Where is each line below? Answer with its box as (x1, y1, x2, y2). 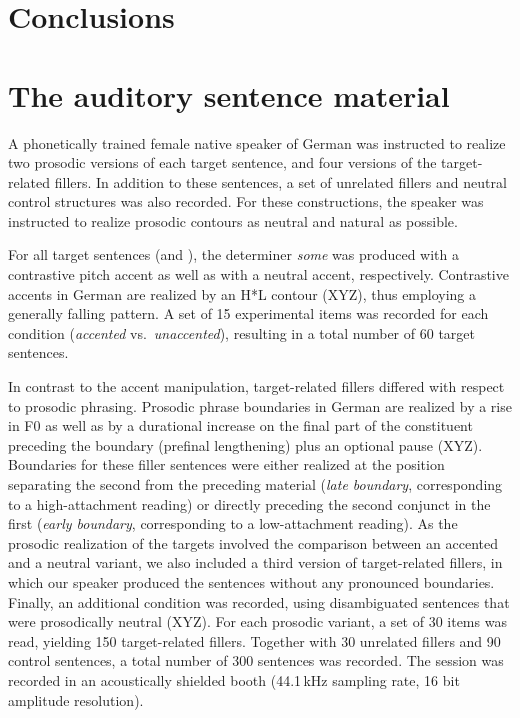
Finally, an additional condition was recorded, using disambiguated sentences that (8, 591, 510, 612)
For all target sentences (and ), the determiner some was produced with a (8, 244, 459, 265)
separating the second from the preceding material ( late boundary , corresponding (8, 474, 503, 494)
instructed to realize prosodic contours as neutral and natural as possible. (8, 210, 458, 231)
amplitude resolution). (8, 689, 144, 710)
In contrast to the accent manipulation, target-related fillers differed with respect (8, 376, 505, 397)
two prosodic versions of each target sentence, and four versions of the (8, 152, 437, 173)
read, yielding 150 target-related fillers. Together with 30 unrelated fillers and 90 (8, 630, 501, 651)
